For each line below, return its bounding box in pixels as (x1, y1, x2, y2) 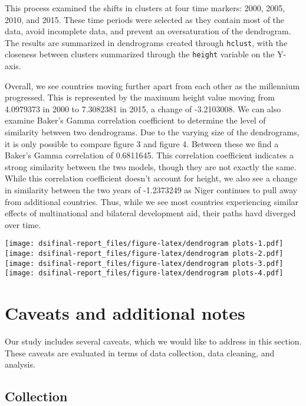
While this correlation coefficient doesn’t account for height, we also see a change (5, 172, 298, 184)
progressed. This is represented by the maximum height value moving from (5, 91, 275, 103)
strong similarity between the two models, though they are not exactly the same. (5, 160, 297, 173)
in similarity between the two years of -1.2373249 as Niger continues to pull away (5, 184, 298, 196)
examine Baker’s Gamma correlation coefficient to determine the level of (5, 114, 266, 126)
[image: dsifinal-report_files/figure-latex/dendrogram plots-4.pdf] (5, 269, 284, 278)
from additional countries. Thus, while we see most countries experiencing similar (5, 195, 299, 207)
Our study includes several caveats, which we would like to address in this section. (5, 335, 302, 347)
